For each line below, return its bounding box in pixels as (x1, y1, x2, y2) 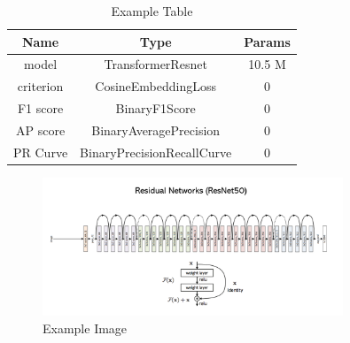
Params (244, 32, 291, 50)
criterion (17, 77, 64, 95)
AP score (15, 120, 66, 139)
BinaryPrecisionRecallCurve (80, 142, 232, 161)
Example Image (43, 318, 128, 337)
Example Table (111, 2, 193, 19)
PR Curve (13, 142, 68, 161)
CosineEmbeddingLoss (95, 77, 217, 95)
